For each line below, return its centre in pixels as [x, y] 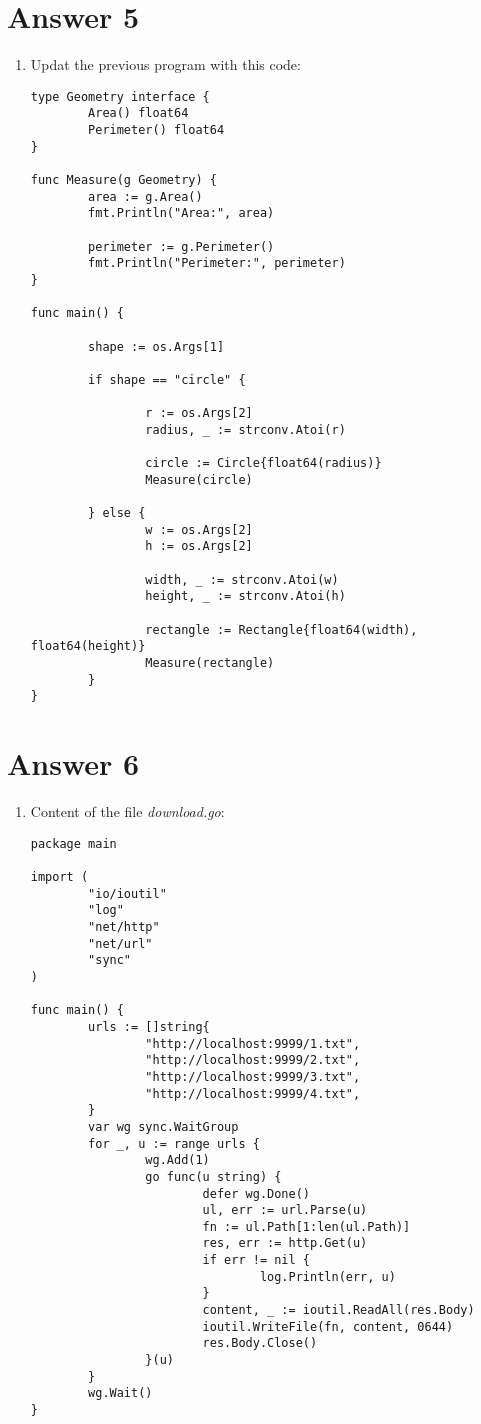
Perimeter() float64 [156, 130]
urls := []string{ [149, 1026]
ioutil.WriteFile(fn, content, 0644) [328, 1326]
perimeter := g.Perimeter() [181, 246]
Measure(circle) [199, 479]
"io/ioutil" [127, 893]
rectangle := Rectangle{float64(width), [281, 629]
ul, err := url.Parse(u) [285, 1210]
